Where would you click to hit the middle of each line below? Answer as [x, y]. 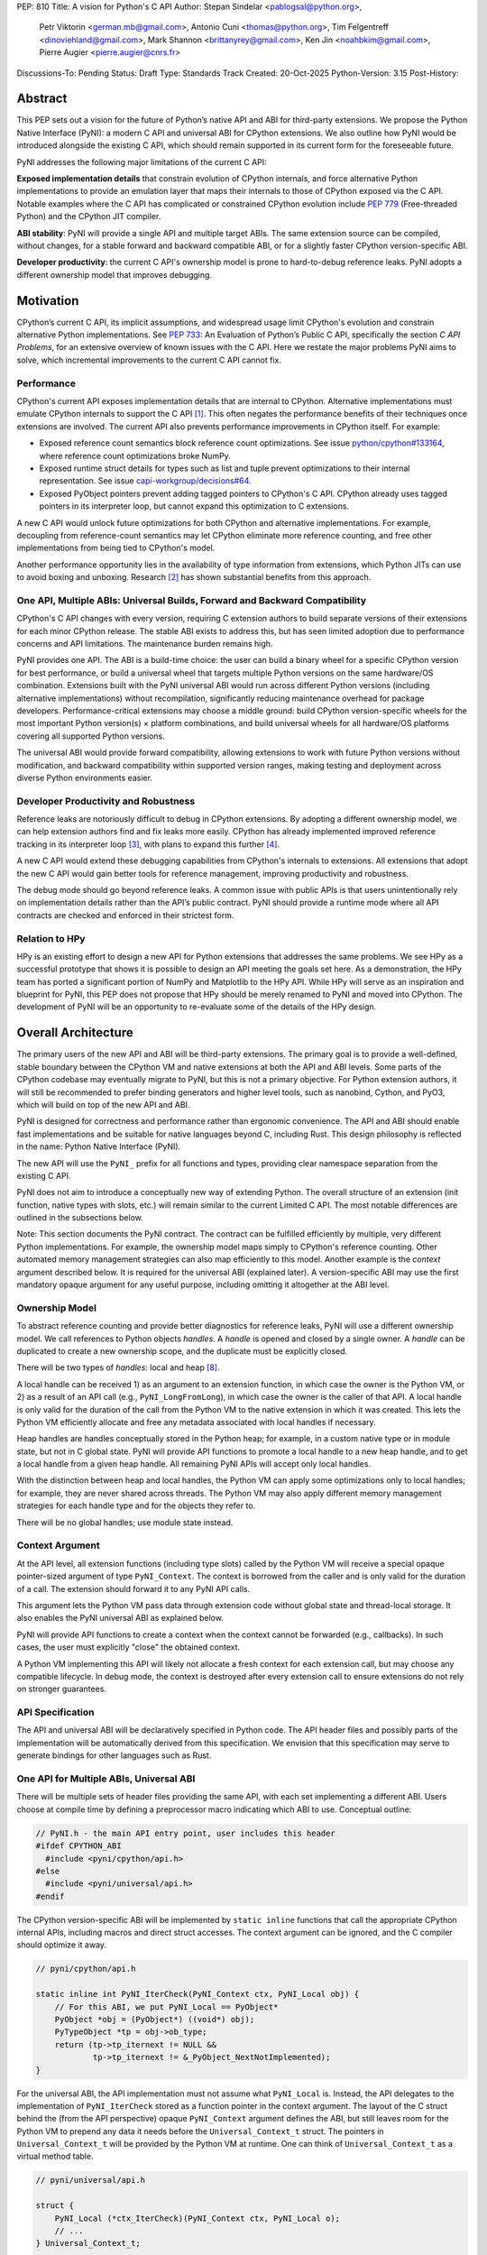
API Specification [55, 1712]
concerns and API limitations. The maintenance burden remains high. [145, 643]
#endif [50, 1896]
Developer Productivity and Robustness [106, 801]
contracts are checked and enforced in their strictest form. [125, 915]
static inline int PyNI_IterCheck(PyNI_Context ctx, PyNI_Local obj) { [198, 1994]
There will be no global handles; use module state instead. [125, 1522]
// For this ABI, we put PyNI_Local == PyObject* [166, 2006]
